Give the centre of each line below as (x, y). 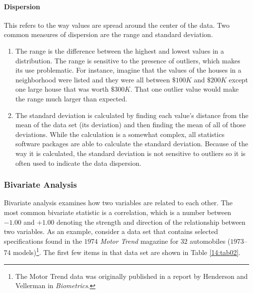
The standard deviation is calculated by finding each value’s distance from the (132, 115)
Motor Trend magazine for (139, 241)
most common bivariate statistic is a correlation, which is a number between (118, 212)
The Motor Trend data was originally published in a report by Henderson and (132, 276)
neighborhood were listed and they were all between (93, 79)
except (238, 79)
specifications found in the (43, 241)
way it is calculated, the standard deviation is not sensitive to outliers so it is (130, 153)
